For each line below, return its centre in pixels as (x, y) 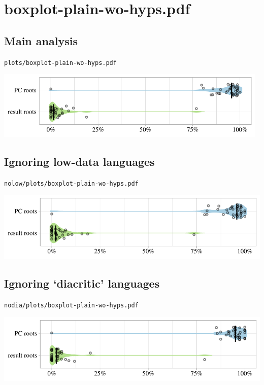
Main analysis (41, 40)
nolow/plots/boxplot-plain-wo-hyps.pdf (71, 183)
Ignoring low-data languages (79, 161)
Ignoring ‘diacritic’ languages (82, 283)
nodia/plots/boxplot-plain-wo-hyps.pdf (71, 305)
